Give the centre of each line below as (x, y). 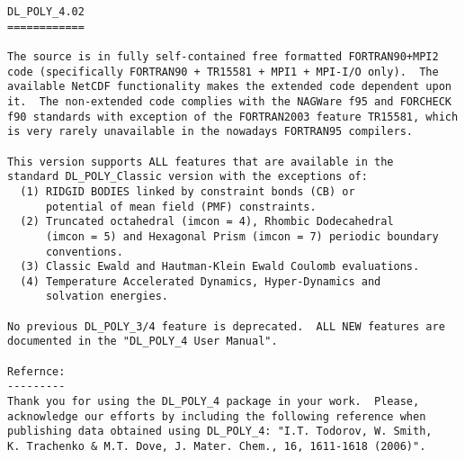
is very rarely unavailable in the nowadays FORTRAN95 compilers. (210, 132)
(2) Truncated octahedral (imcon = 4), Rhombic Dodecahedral (207, 222)
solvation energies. (107, 297)
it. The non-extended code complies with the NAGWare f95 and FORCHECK (229, 101)
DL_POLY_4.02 (46, 12)
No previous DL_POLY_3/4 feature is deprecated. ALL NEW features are (226, 326)
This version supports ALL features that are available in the (201, 162)
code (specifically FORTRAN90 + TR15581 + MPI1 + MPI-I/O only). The (223, 72)
